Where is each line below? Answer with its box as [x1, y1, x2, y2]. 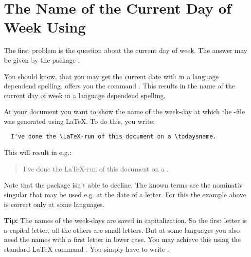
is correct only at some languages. [4, 199, 105, 209]
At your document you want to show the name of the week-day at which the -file [4, 106, 245, 117]
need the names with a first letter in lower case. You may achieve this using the [4, 234, 241, 244]
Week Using [4, 17, 86, 37]
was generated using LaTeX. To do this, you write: [4, 116, 155, 126]
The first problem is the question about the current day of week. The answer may [4, 45, 248, 55]
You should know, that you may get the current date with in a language [4, 71, 219, 81]
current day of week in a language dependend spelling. [4, 90, 166, 100]
